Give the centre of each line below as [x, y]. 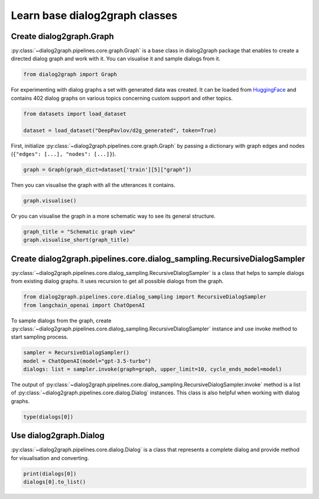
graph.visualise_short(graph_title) [77, 240]
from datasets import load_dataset [75, 114]
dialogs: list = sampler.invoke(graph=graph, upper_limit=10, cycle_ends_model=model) [153, 369]
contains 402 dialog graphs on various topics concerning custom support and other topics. [122, 98]
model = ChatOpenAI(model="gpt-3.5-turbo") [87, 361]
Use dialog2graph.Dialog [58, 435]
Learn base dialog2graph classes [94, 15]
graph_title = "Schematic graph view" [79, 231]
